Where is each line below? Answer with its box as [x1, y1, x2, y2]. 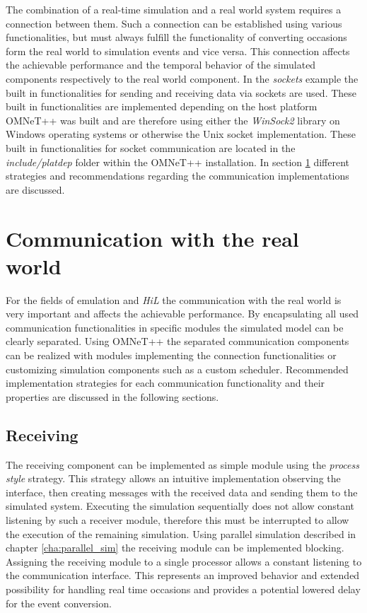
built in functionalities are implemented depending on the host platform [6, 99, 318, 114]
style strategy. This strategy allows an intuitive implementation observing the [6, 471, 341, 486]
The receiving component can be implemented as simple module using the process [6, 457, 359, 472]
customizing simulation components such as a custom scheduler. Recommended [6, 361, 349, 376]
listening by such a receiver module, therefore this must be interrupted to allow [6, 512, 349, 527]
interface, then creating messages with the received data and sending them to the [6, 484, 358, 499]
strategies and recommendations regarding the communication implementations [6, 168, 349, 183]
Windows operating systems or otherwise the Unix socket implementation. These [6, 127, 356, 141]
